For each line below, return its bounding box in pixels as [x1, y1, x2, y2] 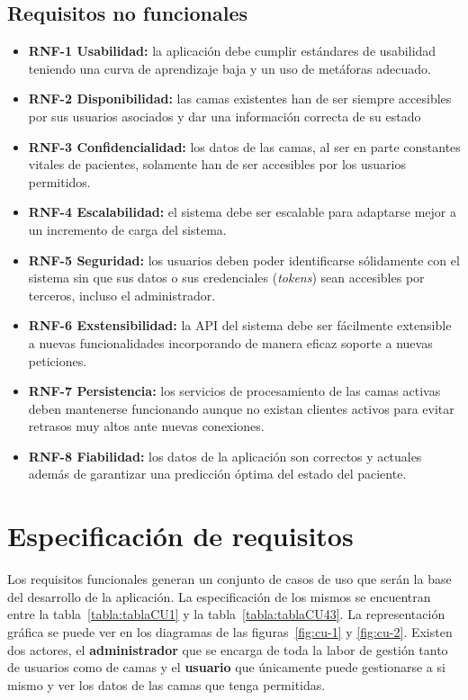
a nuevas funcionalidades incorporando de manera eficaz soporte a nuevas [28, 333, 433, 352]
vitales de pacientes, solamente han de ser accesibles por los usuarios [28, 155, 406, 174]
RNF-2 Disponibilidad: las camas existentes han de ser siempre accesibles [28, 89, 452, 108]
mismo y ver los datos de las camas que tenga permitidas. [7, 675, 326, 694]
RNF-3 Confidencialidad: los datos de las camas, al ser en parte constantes [28, 137, 461, 156]
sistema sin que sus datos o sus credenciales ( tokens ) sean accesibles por [28, 268, 425, 287]
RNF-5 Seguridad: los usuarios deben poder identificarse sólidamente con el [28, 250, 460, 269]
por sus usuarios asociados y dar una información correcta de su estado [28, 106, 421, 125]
